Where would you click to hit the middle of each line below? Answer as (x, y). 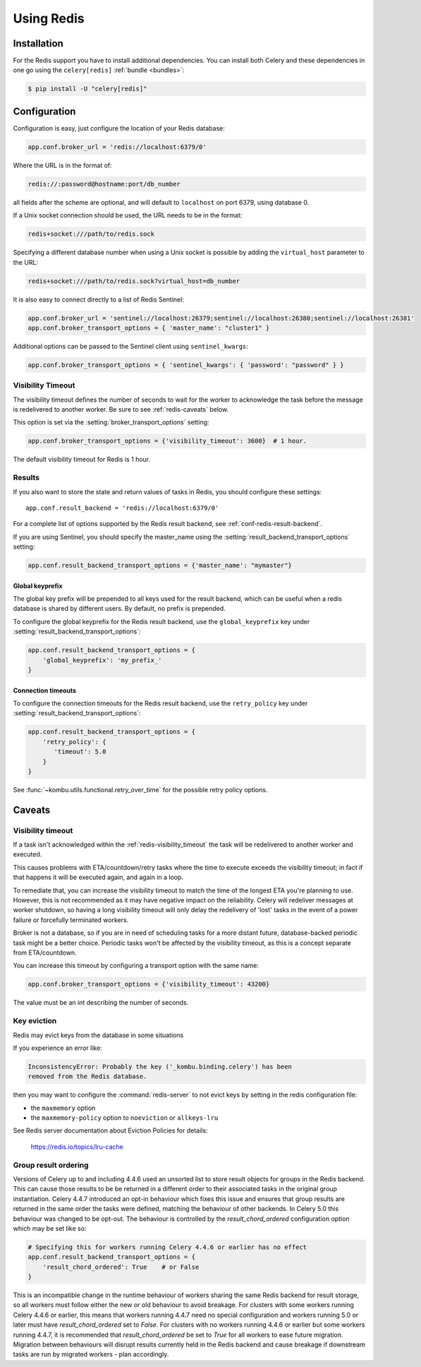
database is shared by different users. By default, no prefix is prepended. (119, 609)
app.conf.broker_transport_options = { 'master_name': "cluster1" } (149, 328)
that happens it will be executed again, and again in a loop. (98, 877)
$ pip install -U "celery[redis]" (87, 89)
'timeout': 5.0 (80, 752)
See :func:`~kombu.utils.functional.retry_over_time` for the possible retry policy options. (140, 789)
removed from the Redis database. (87, 1076)
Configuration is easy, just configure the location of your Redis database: (119, 128)
